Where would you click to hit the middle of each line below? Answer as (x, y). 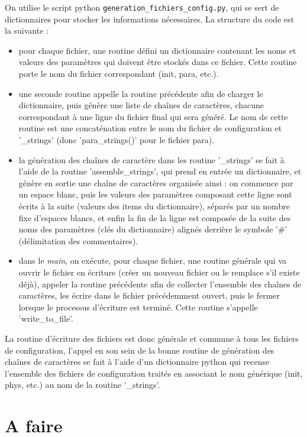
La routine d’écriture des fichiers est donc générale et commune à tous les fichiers (152, 338)
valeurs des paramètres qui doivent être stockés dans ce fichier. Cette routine (158, 62)
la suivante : (27, 30)
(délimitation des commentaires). (78, 240)
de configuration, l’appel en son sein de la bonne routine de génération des (140, 350)
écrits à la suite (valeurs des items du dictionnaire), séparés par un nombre (154, 205)
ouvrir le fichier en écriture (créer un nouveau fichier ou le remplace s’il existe (159, 272)
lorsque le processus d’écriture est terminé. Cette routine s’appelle (138, 307)
